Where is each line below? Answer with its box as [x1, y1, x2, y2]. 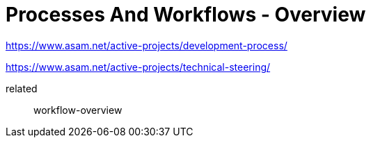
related [6, 82, 38, 94]
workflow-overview [33, 103, 123, 116]
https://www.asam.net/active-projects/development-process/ [6, 39, 287, 51]
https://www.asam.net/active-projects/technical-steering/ [6, 60, 271, 73]
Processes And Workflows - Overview [6, 3, 366, 26]
